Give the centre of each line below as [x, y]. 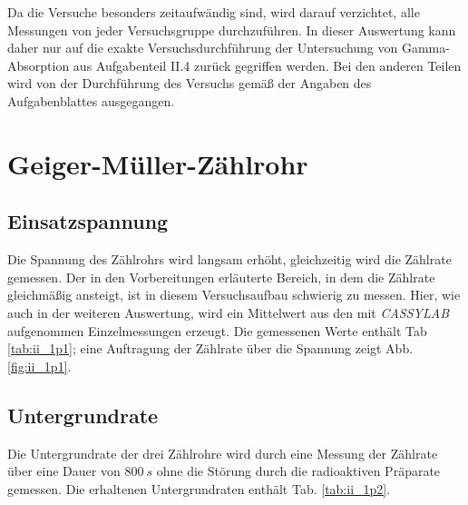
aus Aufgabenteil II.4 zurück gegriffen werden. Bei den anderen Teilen [267, 65]
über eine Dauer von [64, 471]
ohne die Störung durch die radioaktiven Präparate [298, 471]
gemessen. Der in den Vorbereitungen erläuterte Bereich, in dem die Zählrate [221, 277]
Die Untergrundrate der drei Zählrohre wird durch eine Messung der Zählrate [223, 453]
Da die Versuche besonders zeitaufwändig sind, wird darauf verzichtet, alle [214, 12]
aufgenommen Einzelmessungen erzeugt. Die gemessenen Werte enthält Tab [217, 330]
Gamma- [425, 48]
